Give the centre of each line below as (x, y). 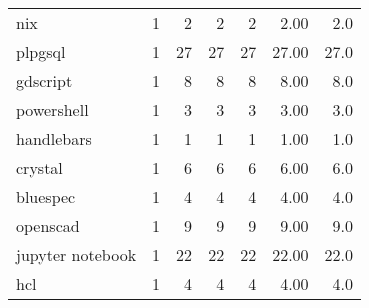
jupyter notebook (76, 254)
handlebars (54, 138)
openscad (48, 225)
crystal (39, 167)
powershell (52, 109)
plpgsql (41, 51)
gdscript (44, 80)
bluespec (46, 196)
